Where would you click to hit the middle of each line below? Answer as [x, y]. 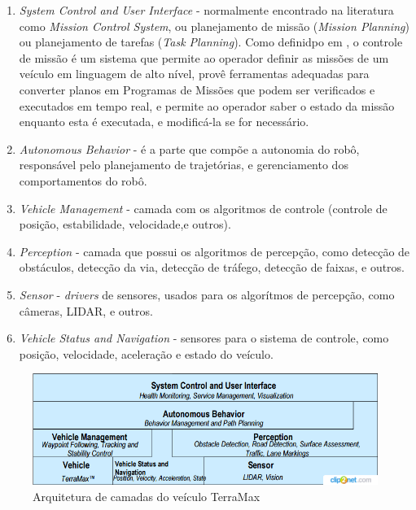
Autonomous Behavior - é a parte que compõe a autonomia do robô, [189, 148]
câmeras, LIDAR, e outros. [86, 310]
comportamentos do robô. [83, 180]
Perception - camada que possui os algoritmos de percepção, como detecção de [215, 251]
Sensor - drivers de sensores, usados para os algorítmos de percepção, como [207, 294]
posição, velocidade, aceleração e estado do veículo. [146, 353]
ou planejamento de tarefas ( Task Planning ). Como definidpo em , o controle [211, 42]
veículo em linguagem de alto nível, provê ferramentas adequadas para [194, 74]
